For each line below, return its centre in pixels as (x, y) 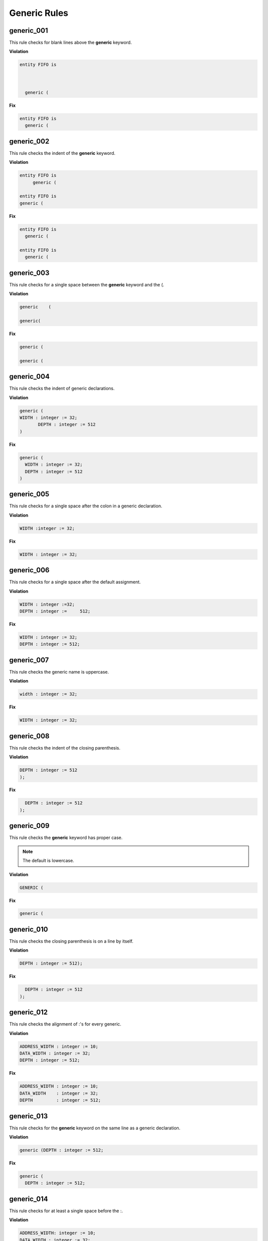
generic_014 (29, 1199)
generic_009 (29, 826)
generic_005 (29, 494)
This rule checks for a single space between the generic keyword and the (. (87, 284)
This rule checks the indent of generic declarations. (62, 388)
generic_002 (29, 141)
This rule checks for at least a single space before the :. (66, 1211)
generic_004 (29, 377)
